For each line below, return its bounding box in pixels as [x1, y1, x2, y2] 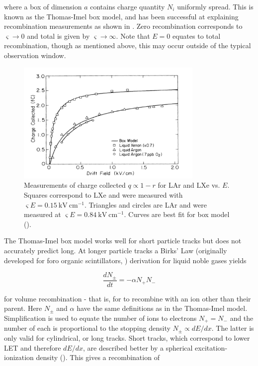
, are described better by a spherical [83, 342, 193, 353]
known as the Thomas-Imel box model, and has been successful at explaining [4, 11, 239, 21]
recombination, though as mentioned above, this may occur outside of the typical [4, 40, 251, 51]
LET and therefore [4, 342, 61, 353]
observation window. [4, 50, 66, 60]
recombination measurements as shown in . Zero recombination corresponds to [4, 21, 243, 31]
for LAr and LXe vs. [158, 180, 220, 190]
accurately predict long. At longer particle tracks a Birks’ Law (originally [4, 245, 227, 256]
